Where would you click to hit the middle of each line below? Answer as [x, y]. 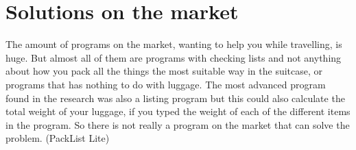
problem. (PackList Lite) [58, 138]
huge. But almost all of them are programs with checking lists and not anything [174, 57]
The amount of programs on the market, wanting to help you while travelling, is [174, 44]
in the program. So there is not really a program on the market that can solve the [178, 124]
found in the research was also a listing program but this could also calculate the [175, 98]
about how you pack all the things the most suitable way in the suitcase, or [164, 71]
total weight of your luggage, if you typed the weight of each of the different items [178, 111]
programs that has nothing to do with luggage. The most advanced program [166, 84]
